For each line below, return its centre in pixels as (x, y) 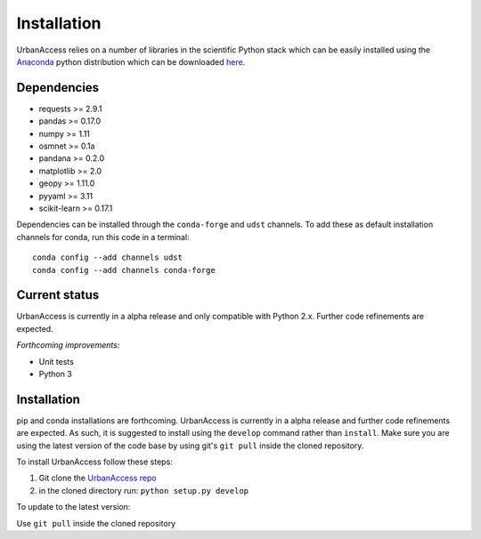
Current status (58, 295)
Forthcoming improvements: (68, 345)
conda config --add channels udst (107, 257)
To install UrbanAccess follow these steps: (94, 462)
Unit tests (57, 361)
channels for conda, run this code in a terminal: (103, 237)
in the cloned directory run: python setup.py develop (144, 490)
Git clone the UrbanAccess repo (98, 478)
